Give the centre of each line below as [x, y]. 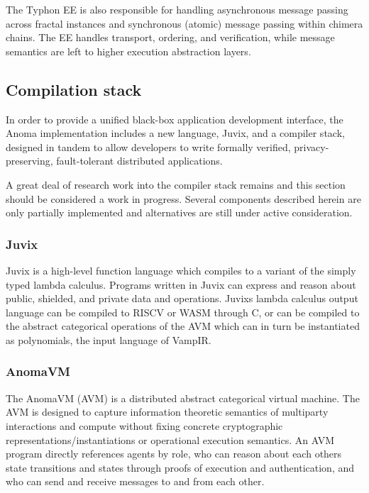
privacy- [312, 146]
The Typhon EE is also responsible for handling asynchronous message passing [177, 9]
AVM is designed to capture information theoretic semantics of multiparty [167, 412]
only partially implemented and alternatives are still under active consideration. [179, 212]
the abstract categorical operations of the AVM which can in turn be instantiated [183, 326]
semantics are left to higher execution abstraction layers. [128, 51]
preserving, [29, 161]
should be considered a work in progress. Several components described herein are [183, 198]
